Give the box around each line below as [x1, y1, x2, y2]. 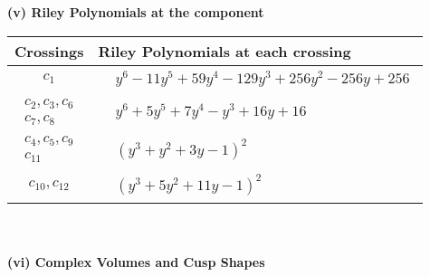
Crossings [14, 40, 84, 62]
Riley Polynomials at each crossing [98, 40, 351, 62]
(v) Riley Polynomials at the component [7, 3, 264, 21]
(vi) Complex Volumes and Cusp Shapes [7, 252, 265, 271]
